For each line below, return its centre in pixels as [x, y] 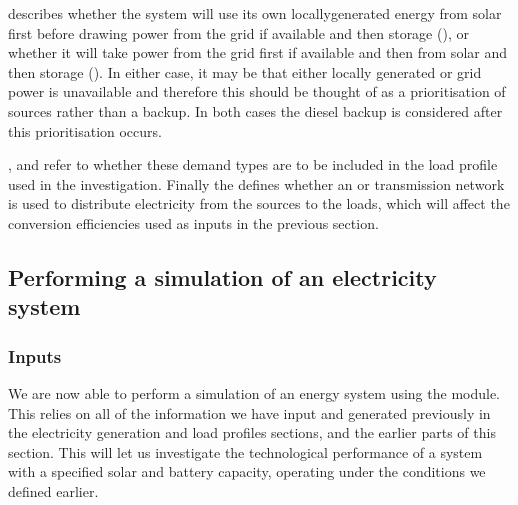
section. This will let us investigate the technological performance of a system [245, 451]
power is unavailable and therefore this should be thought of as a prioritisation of [257, 91]
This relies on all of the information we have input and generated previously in [249, 412]
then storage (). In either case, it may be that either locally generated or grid [245, 71]
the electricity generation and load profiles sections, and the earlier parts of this [252, 432]
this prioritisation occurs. [85, 130]
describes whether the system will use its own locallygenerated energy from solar [255, 13]
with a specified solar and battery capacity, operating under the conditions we [247, 471]
